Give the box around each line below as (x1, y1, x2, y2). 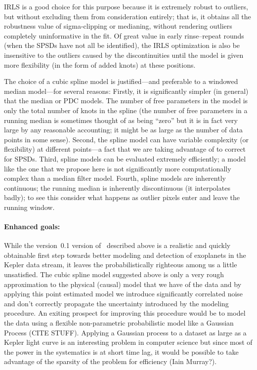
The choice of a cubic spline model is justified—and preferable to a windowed (4, 76, 238, 86)
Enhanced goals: (4, 221, 60, 232)
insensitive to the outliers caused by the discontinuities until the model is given (4, 49, 244, 60)
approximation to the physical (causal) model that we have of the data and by (4, 279, 242, 289)
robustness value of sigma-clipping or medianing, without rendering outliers (4, 21, 232, 31)
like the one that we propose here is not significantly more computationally (4, 163, 231, 173)
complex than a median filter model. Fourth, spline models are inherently (4, 173, 226, 183)
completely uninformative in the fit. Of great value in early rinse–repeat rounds (4, 30, 244, 41)
